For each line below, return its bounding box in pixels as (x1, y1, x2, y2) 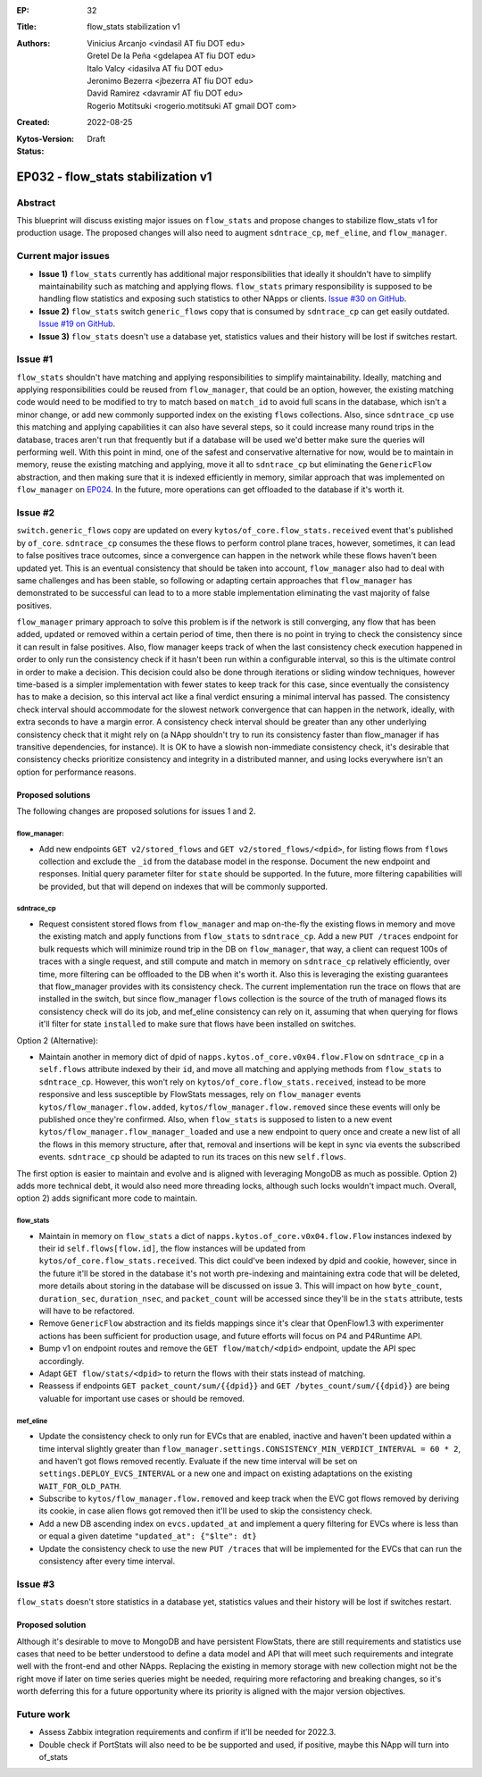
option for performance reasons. (16, 767, 137, 777)
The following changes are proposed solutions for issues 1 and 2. (16, 806, 256, 817)
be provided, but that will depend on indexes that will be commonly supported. (38, 881, 328, 892)
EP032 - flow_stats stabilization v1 (16, 169, 212, 184)
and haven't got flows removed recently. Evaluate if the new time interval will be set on (38, 1455, 358, 1466)
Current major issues (16, 250, 111, 263)
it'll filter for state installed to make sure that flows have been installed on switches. (38, 1018, 357, 1029)
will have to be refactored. (38, 1305, 136, 1316)
